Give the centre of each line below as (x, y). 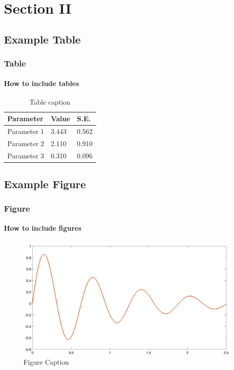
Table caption (50, 101)
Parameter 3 (26, 155)
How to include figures (43, 228)
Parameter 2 (26, 143)
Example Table (42, 39)
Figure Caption (46, 361)
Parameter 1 (26, 131)
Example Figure (45, 184)
